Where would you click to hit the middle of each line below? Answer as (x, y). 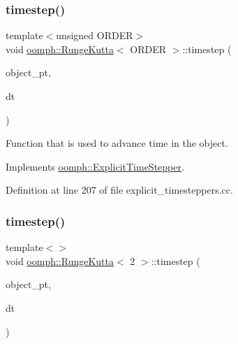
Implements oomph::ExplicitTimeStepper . (95, 166)
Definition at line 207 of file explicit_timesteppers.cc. (119, 190)
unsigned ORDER (95, 35)
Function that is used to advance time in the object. (117, 143)
